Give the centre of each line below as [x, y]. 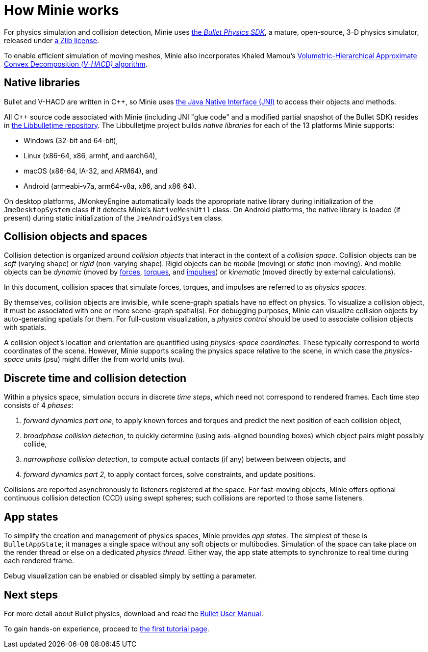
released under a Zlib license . [52, 40]
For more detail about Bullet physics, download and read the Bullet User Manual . [134, 613]
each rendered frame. [39, 561]
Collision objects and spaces [76, 237]
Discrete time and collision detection [95, 378]
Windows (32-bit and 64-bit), [71, 140]
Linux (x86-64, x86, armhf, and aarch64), [90, 155]
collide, [35, 444]
